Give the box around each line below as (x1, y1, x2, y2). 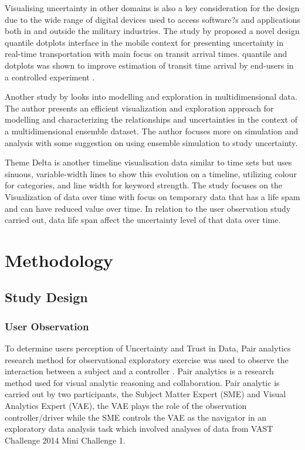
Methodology (5, 248, 113, 272)
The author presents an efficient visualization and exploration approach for (5, 101, 274, 114)
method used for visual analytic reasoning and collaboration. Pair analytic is (5, 376, 280, 388)
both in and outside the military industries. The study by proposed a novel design (5, 25, 300, 37)
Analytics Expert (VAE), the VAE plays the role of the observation (5, 400, 247, 412)
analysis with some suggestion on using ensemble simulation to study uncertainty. (5, 136, 298, 148)
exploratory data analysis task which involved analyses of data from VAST (5, 422, 273, 435)
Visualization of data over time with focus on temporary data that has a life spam (5, 190, 300, 202)
